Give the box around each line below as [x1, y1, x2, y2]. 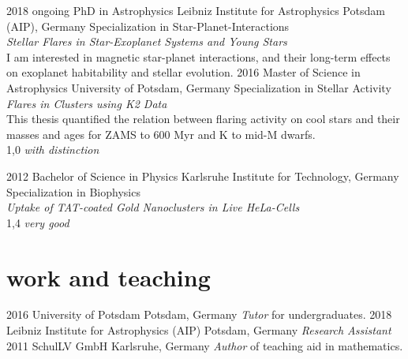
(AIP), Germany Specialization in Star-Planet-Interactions [6, 17, 290, 34]
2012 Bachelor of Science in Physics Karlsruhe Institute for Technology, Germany [6, 167, 399, 184]
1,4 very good [6, 214, 69, 230]
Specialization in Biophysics [6, 183, 140, 200]
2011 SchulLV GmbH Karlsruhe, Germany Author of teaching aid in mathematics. [6, 337, 403, 353]
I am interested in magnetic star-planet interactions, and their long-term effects [6, 48, 391, 65]
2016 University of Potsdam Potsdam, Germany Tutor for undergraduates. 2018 [6, 306, 392, 323]
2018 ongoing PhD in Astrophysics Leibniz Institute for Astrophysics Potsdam [6, 2, 385, 18]
